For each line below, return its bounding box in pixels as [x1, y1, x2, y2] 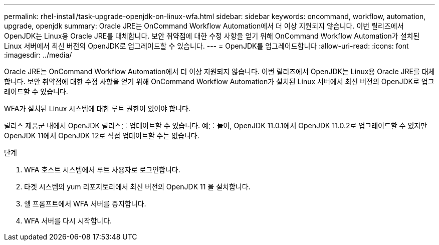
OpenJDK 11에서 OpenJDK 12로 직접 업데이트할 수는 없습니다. [4, 131, 199, 140]
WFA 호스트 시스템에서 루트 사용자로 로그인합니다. [24, 165, 180, 174]
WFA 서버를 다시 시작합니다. [24, 216, 112, 225]
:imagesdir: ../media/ [4, 51, 72, 59]
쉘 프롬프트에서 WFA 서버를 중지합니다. [24, 199, 146, 208]
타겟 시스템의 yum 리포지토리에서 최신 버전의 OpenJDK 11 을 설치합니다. [24, 182, 251, 191]
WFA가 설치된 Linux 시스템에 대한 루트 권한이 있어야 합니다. [4, 104, 190, 113]
